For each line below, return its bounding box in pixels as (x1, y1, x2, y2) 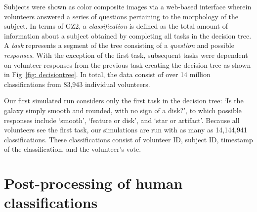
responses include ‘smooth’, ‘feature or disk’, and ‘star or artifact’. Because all (4, 115, 240, 125)
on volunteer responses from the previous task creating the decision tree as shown (4, 59, 251, 70)
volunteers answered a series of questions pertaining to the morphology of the (4, 11, 238, 21)
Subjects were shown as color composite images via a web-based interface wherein (4, 1, 252, 11)
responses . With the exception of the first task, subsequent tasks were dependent (4, 49, 248, 60)
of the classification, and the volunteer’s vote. (4, 144, 141, 154)
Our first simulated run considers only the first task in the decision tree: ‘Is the (4, 95, 244, 106)
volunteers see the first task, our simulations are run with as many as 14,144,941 (4, 125, 247, 135)
